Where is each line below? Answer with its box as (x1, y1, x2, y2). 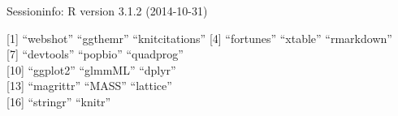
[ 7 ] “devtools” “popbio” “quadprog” (6, 45, 184, 62)
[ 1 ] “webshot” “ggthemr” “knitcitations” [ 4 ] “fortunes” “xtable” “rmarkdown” (6, 29, 392, 46)
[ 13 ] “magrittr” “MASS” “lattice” (6, 77, 172, 94)
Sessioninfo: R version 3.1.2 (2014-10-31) (6, 2, 208, 19)
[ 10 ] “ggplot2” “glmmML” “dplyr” (6, 61, 176, 78)
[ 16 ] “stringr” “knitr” (6, 92, 111, 110)
